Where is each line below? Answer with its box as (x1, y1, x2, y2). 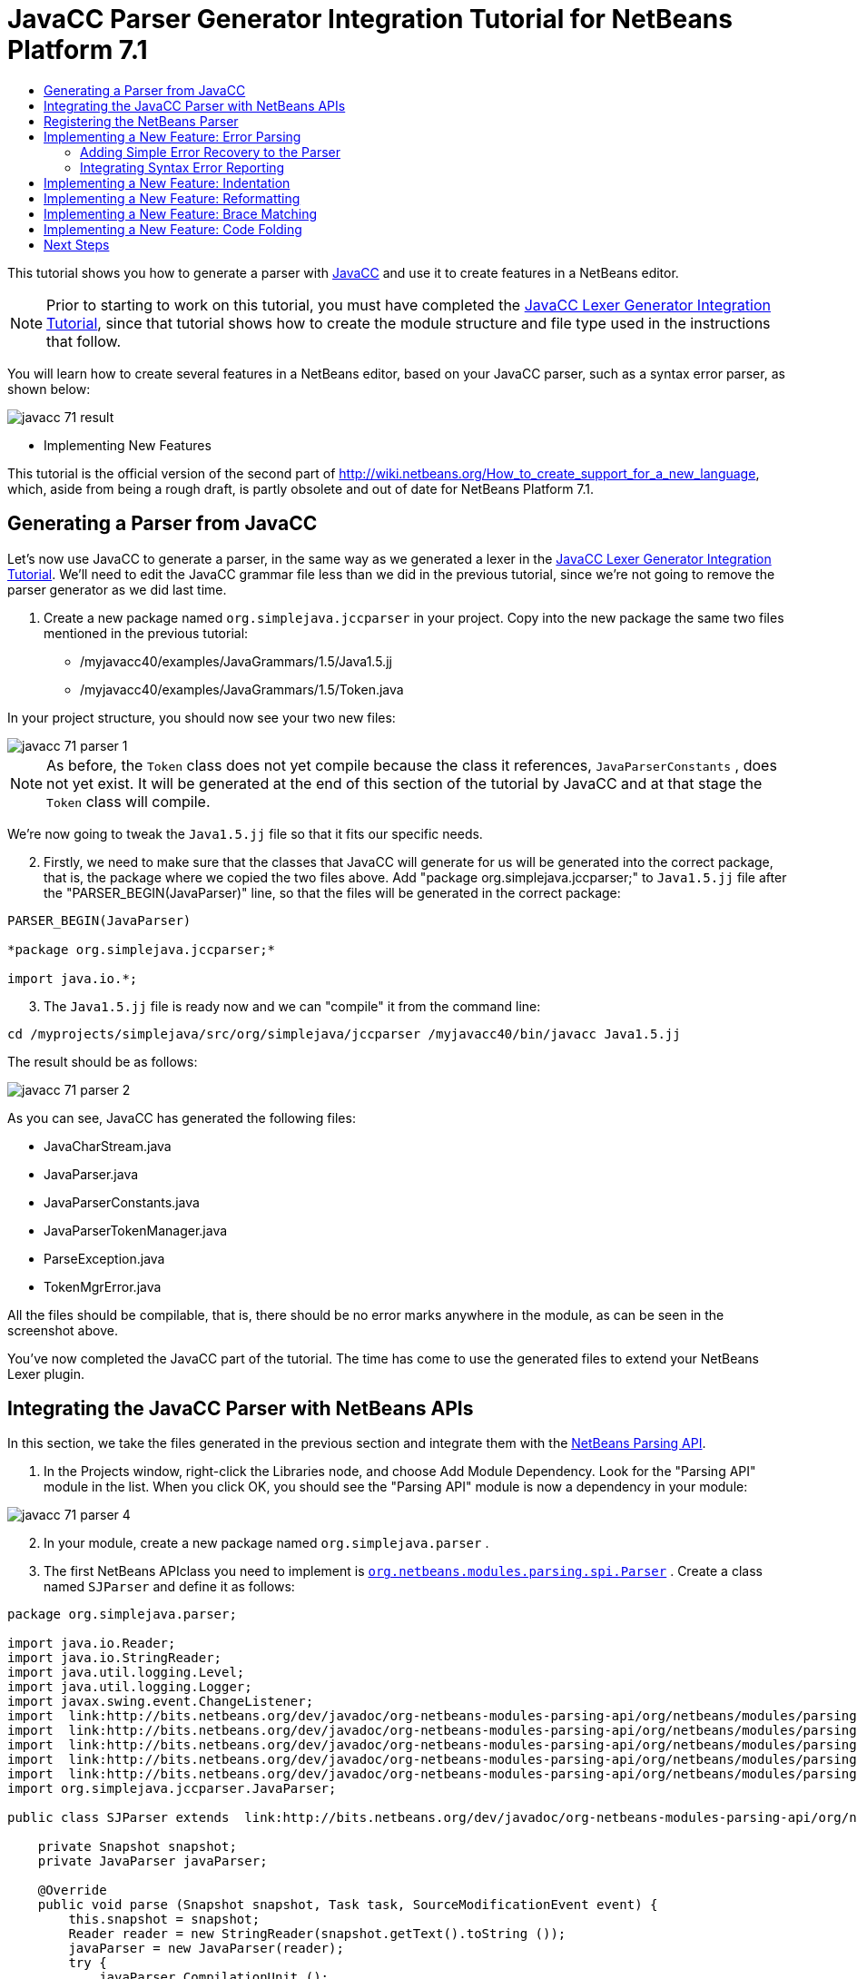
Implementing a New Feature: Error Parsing (44, 128, 301, 144)
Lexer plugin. (7, 1365, 84, 1382)
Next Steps (44, 236, 110, 252)
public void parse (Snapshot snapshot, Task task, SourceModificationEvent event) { (37, 1897, 658, 1913)
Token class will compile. (46, 792, 211, 811)
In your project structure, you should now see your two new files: (7, 709, 396, 725)
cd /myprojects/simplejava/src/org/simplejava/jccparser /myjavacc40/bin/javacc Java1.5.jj (7, 1026, 681, 1041)
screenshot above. (7, 1322, 118, 1338)
